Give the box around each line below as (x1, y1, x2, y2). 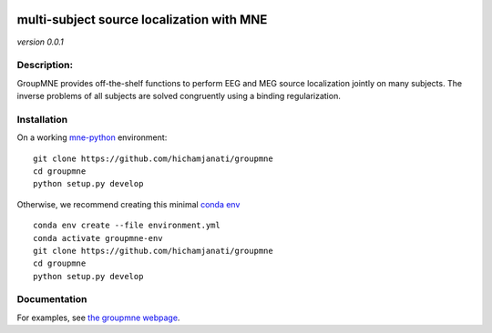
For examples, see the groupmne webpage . (16, 312, 180, 323)
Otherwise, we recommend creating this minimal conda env (16, 198, 241, 209)
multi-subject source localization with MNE (16, 12, 268, 27)
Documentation (16, 293, 87, 306)
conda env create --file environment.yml (33, 220, 220, 231)
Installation (16, 113, 68, 126)
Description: (16, 59, 73, 72)
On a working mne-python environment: (16, 132, 168, 143)
